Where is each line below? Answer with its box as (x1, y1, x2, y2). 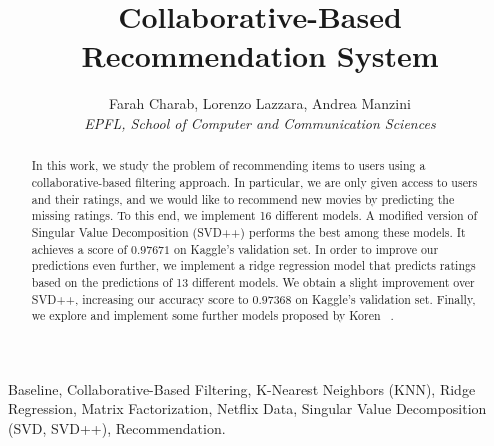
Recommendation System (81, 35, 439, 76)
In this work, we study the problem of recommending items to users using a (31, 157, 426, 174)
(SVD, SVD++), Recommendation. (8, 418, 226, 439)
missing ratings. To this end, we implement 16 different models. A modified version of (31, 207, 478, 224)
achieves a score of (31, 240, 128, 257)
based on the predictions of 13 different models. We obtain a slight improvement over (31, 273, 475, 290)
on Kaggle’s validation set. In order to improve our (173, 240, 439, 257)
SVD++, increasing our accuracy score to (31, 290, 249, 307)
